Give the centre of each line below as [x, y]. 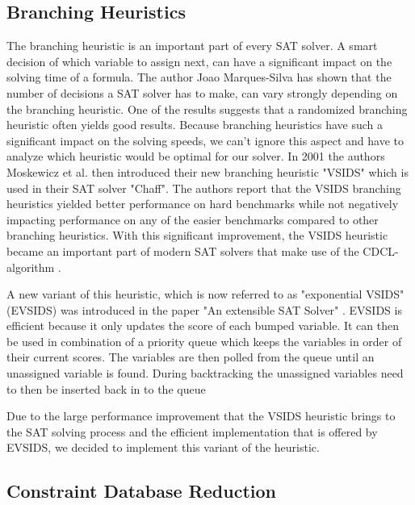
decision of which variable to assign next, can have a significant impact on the [199, 61]
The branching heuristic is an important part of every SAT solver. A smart [192, 46]
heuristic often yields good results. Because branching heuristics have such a [195, 125]
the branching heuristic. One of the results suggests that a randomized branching [207, 109]
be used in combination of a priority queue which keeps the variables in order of [204, 341]
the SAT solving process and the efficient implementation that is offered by [192, 431]
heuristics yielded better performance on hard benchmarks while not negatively [203, 204]
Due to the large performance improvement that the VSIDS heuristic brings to [201, 416]
